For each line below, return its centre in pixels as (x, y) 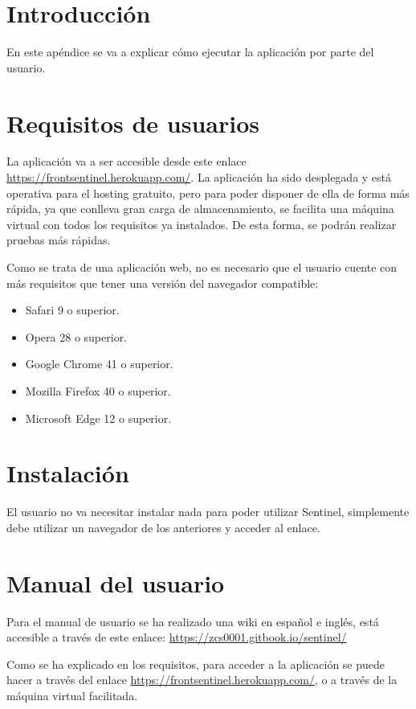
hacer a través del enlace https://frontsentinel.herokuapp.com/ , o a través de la (202, 680)
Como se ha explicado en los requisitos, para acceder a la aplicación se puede (196, 664)
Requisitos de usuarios (133, 123)
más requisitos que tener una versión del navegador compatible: (163, 283)
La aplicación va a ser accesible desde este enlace (126, 161)
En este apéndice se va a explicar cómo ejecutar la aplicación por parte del (190, 52)
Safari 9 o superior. (72, 310)
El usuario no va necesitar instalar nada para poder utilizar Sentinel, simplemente (208, 512)
